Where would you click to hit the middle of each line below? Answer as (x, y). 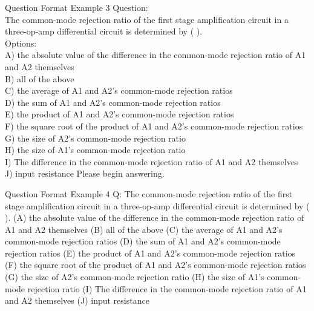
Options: (21, 43)
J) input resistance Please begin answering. (85, 173)
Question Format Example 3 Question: (77, 7)
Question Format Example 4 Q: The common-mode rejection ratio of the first (149, 193)
